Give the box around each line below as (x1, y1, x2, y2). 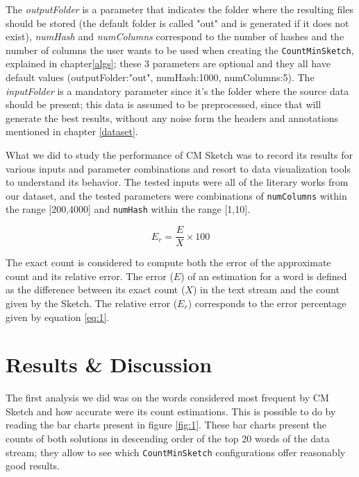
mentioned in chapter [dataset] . (6, 124, 138, 139)
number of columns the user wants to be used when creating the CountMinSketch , (6, 42, 354, 57)
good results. (6, 458, 60, 473)
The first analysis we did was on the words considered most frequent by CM (6, 390, 329, 405)
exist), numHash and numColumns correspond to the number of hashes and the (6, 29, 344, 44)
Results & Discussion (6, 350, 212, 379)
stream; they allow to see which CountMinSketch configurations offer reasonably (6, 444, 346, 459)
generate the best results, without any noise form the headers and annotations (6, 110, 338, 125)
